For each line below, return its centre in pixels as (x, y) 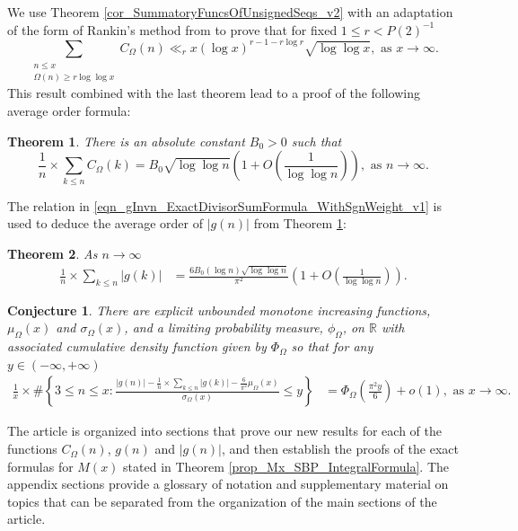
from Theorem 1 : (300, 223)
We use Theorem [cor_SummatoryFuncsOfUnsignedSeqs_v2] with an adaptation (230, 12)
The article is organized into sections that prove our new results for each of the (224, 431)
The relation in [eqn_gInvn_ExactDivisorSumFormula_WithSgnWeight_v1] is (224, 205)
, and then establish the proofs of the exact (340, 449)
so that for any (332, 346)
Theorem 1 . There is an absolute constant (126, 141)
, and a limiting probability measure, (224, 327)
